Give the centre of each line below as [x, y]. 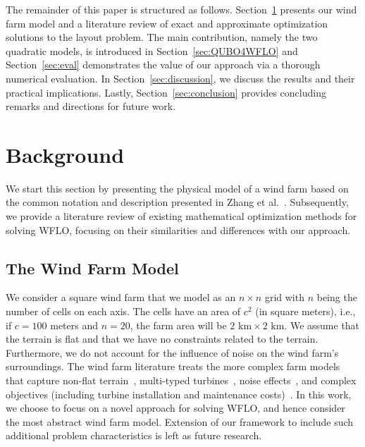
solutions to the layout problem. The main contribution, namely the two [162, 37]
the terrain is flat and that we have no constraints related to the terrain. [162, 339]
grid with [284, 297]
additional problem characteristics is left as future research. [134, 435]
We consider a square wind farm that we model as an [121, 297]
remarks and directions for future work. [91, 106]
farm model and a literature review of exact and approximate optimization [167, 23]
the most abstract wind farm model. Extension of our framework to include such [180, 421]
